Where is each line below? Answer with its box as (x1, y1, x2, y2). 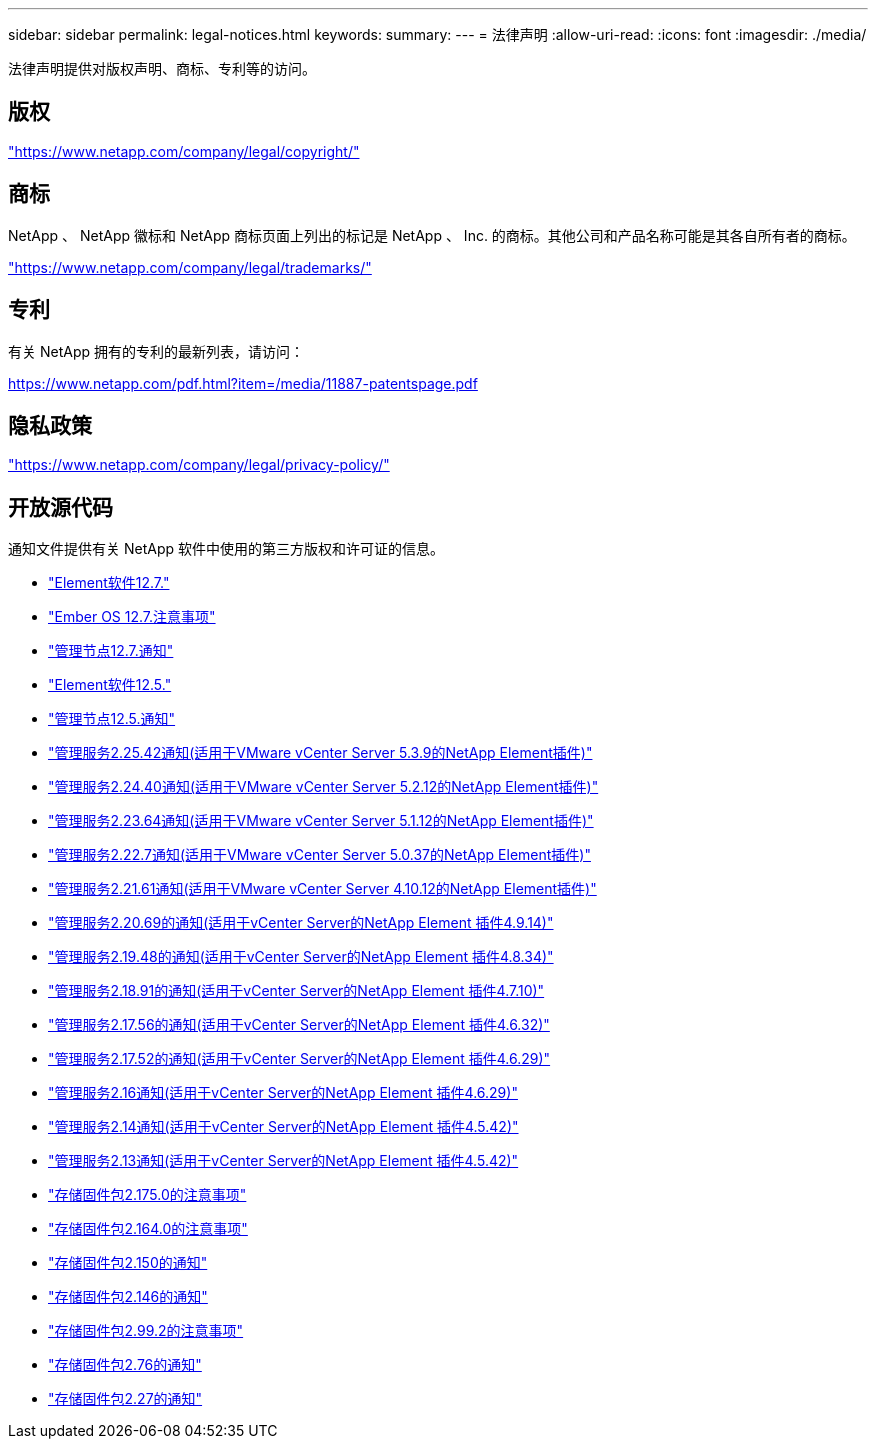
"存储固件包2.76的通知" (48, 1356, 202, 1374)
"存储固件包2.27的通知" (48, 1390, 203, 1408)
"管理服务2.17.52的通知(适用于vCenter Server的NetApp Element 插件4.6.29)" (48, 1050, 551, 1068)
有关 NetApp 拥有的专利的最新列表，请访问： (8, 342, 304, 360)
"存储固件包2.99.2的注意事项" (48, 1322, 244, 1340)
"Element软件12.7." (48, 574, 170, 592)
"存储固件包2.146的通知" (48, 1288, 208, 1306)
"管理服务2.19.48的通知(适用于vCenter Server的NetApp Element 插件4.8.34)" (48, 948, 554, 966)
